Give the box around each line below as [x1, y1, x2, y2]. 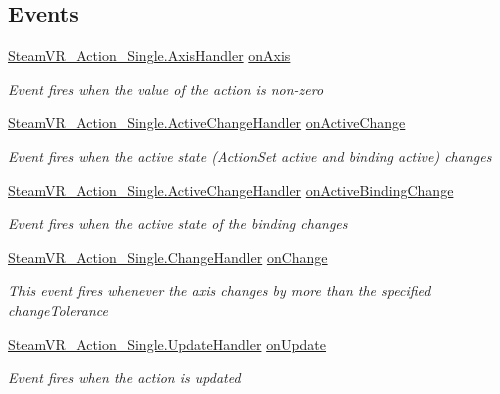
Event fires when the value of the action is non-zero [8, 78, 324, 99]
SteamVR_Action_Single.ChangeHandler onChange [8, 246, 328, 267]
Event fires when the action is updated [8, 367, 241, 388]
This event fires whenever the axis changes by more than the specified [8, 280, 431, 301]
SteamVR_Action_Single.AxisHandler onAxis [8, 45, 291, 66]
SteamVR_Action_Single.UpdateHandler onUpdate [8, 333, 327, 354]
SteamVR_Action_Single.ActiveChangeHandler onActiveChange [8, 112, 406, 133]
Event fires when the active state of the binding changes [8, 213, 348, 234]
